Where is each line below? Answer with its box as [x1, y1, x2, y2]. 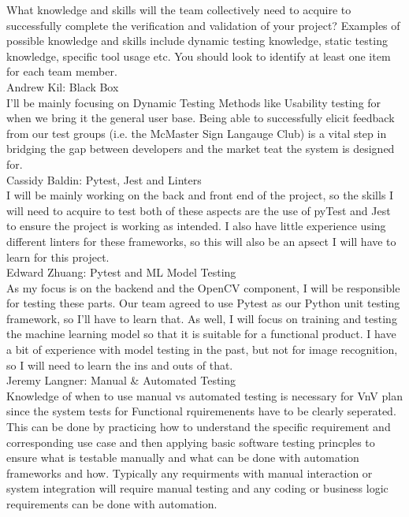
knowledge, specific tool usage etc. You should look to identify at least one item [6, 47, 391, 64]
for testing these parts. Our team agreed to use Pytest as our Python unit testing [6, 295, 400, 311]
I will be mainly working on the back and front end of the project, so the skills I [6, 187, 394, 203]
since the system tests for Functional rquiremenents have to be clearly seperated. [6, 403, 396, 419]
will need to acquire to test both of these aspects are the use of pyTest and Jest [6, 202, 391, 218]
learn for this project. [6, 248, 110, 265]
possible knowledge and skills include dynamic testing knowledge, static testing [6, 32, 388, 49]
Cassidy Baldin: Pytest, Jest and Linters [6, 171, 202, 188]
